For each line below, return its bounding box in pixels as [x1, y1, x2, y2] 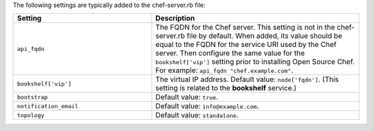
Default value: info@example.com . [155, 101, 259, 111]
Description [155, 14, 195, 23]
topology [17, 111, 45, 119]
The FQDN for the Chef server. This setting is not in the [155, 23, 335, 32]
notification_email [17, 102, 79, 110]
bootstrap [17, 93, 48, 101]
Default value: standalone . [155, 110, 239, 120]
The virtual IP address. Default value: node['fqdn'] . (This [155, 74, 339, 84]
